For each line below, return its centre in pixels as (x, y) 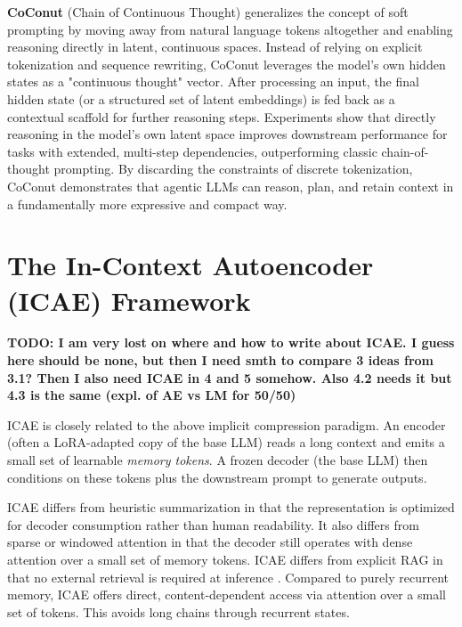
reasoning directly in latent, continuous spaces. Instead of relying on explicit (215, 47)
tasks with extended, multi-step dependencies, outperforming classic (192, 151)
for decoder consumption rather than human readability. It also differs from (213, 524)
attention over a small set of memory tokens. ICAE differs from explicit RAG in (225, 559)
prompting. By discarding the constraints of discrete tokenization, (233, 169)
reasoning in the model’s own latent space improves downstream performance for (227, 134)
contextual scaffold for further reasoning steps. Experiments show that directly (222, 116)
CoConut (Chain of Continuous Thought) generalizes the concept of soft (208, 12)
